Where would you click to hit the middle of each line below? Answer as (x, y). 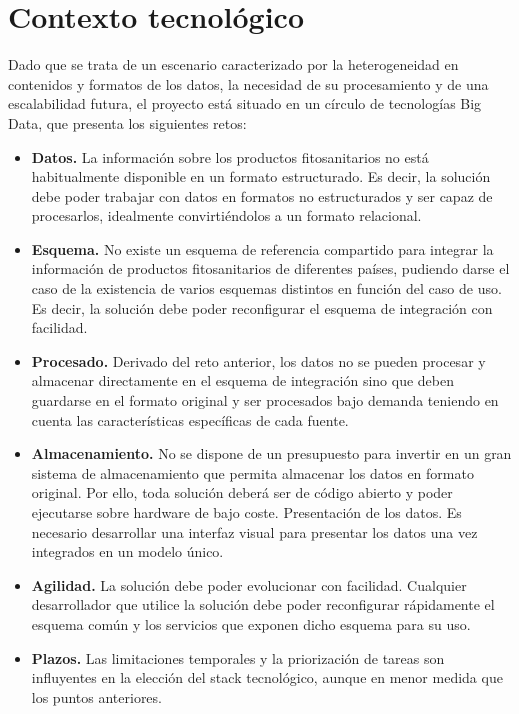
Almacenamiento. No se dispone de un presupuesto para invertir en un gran (271, 453)
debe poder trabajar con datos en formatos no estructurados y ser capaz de (262, 195)
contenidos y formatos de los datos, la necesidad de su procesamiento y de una (248, 83)
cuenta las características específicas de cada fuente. (190, 419)
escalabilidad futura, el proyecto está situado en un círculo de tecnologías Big (245, 103)
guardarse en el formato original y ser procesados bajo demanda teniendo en (265, 400)
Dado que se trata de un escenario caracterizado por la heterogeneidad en (233, 64)
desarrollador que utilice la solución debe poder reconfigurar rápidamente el (263, 604)
